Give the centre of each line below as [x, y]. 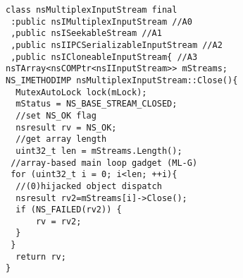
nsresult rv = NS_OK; [66, 127]
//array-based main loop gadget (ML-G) [104, 163]
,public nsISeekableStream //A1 [86, 34]
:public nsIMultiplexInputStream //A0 [101, 22]
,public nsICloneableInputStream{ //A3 [104, 57]
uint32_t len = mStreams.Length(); [99, 151]
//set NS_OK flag [56, 115]
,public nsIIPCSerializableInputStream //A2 [117, 45]
